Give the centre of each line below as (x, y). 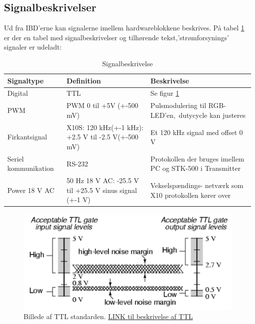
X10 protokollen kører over (191, 195)
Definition (84, 80)
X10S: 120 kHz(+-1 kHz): (105, 127)
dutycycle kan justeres (212, 115)
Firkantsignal (27, 137)
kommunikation (31, 168)
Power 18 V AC (31, 190)
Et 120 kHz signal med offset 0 (197, 132)
